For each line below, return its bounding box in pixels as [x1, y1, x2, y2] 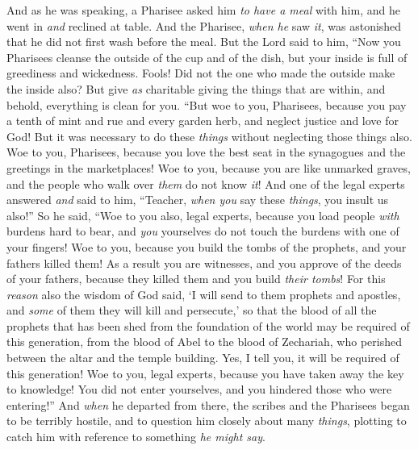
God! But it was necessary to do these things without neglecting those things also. [6, 127, 412, 144]
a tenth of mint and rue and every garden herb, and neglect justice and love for [6, 112, 399, 129]
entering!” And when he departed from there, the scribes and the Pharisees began [6, 396, 410, 413]
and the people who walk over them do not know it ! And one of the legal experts [6, 175, 405, 192]
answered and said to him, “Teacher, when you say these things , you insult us [6, 191, 389, 208]
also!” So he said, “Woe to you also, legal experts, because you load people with [6, 206, 399, 223]
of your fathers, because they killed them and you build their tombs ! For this [6, 270, 386, 287]
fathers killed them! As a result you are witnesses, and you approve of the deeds [6, 254, 402, 271]
